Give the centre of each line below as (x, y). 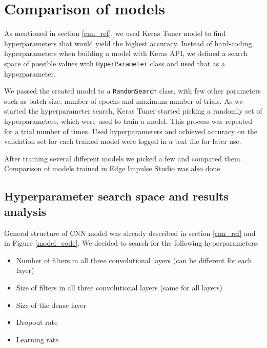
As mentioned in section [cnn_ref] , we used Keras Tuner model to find (115, 33)
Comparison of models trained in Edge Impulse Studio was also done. (113, 168)
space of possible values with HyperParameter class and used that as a (115, 63)
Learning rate (37, 339)
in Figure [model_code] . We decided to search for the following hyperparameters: (132, 243)
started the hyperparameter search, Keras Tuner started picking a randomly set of (133, 111)
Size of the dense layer (51, 305)
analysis (25, 211)
